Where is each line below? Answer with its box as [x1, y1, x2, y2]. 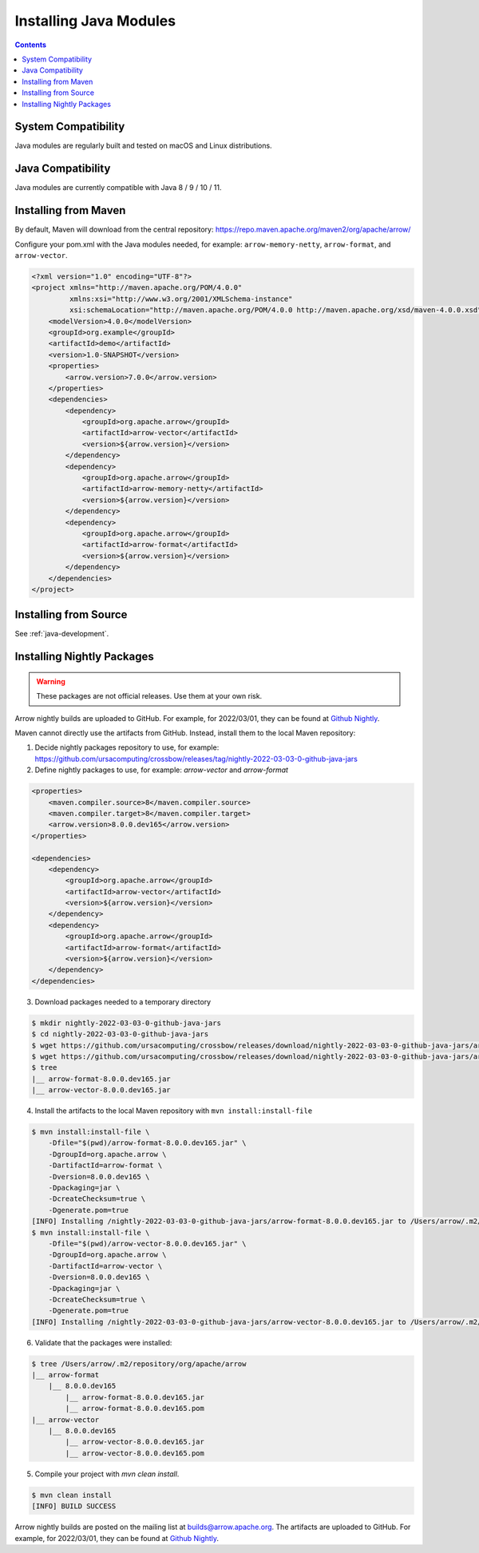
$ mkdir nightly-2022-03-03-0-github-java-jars [31, 1018, 221, 1028]
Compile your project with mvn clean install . [34, 1469, 180, 1479]
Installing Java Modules [14, 12, 176, 30]
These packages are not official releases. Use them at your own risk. [36, 691, 263, 701]
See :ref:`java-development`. [14, 629, 109, 639]
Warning [36, 676, 65, 686]
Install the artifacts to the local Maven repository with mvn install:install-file [34, 1106, 313, 1115]
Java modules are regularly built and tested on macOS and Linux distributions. [14, 141, 272, 151]
